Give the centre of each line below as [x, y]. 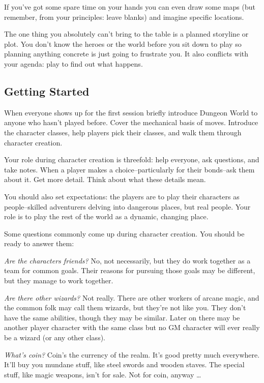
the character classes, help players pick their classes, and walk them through [123, 132]
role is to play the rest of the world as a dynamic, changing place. [106, 216]
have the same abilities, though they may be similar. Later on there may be [122, 317]
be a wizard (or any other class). [55, 337]
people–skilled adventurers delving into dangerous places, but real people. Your [127, 206]
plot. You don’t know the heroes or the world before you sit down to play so [123, 43]
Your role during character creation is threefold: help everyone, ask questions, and [132, 159]
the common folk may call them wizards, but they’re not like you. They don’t [125, 307]
